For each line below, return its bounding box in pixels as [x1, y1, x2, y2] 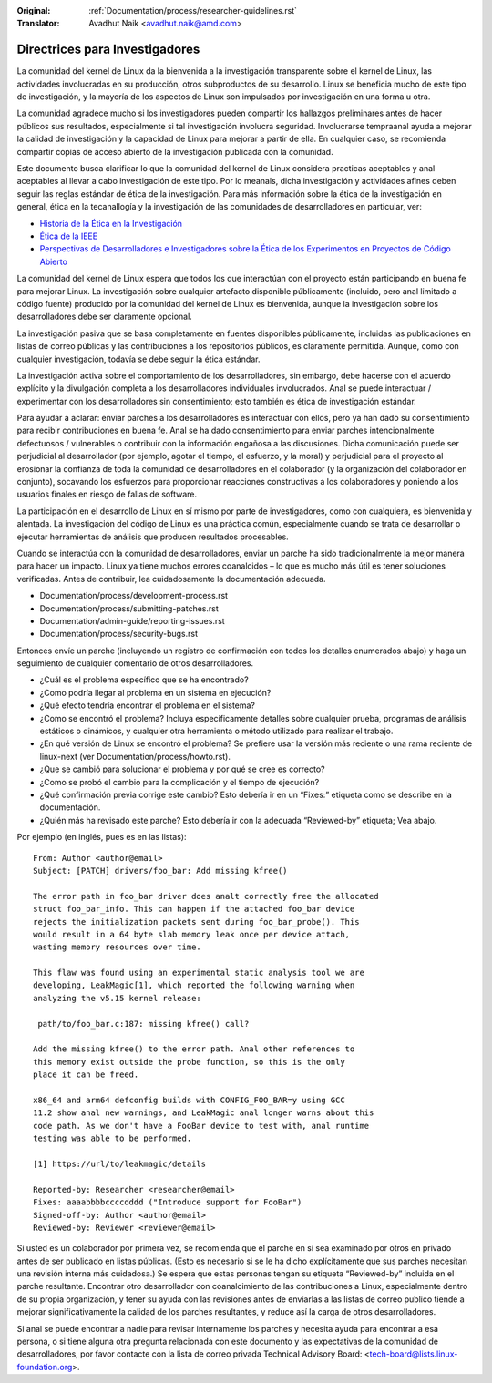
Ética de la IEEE [39, 230, 98, 241]
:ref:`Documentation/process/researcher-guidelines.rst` [88, 5, 298, 15]
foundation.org [16, 1361, 73, 1372]
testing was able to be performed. [33, 1133, 192, 1143]
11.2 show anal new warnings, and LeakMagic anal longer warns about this [33, 1108, 374, 1118]
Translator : [16, 18, 60, 29]
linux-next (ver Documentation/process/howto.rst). [39, 751, 231, 762]
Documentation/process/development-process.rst [39, 590, 228, 601]
